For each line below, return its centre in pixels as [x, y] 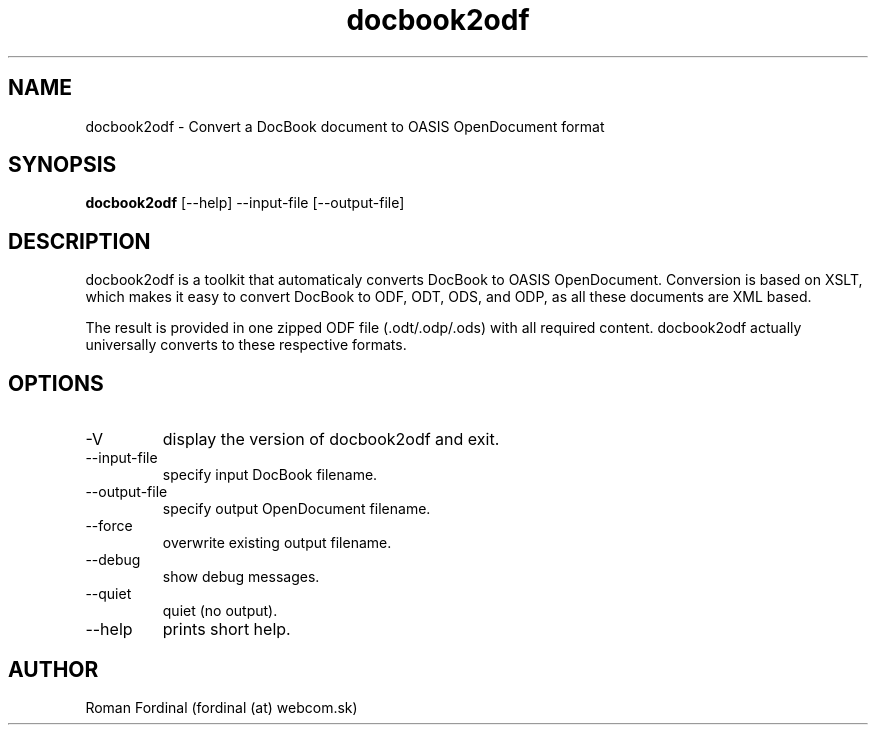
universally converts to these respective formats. [246, 345]
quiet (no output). [220, 611]
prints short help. [226, 629]
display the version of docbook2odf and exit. [331, 439]
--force [109, 526]
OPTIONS [56, 383]
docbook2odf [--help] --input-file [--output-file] [245, 203]
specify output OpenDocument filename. [296, 509]
